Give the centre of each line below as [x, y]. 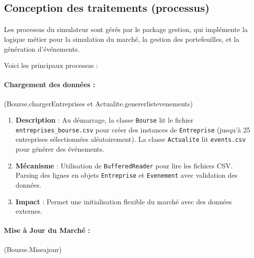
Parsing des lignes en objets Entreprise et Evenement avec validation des [127, 175]
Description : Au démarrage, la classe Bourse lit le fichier [104, 120]
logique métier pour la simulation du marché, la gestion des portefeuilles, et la [122, 39]
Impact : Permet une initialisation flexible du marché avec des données [124, 201]
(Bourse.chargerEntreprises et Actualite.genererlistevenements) [98, 103]
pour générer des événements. [60, 149]
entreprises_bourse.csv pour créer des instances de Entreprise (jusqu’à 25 [133, 129]
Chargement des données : [50, 84]
